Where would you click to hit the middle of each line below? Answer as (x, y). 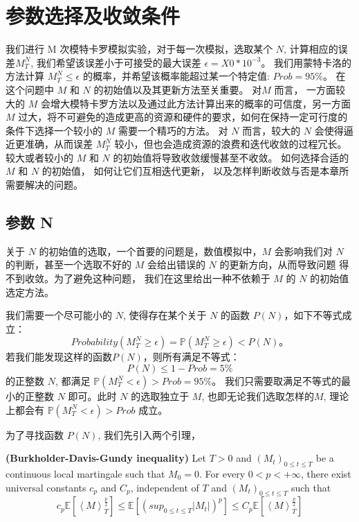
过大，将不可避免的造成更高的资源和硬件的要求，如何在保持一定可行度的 (183, 117)
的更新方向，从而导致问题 (278, 264)
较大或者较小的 (39, 157)
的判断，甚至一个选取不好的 (68, 264)
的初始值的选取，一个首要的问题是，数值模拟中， (150, 251)
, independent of (165, 487)
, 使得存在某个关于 (165, 315)
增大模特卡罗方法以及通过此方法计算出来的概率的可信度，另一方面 (200, 103)
